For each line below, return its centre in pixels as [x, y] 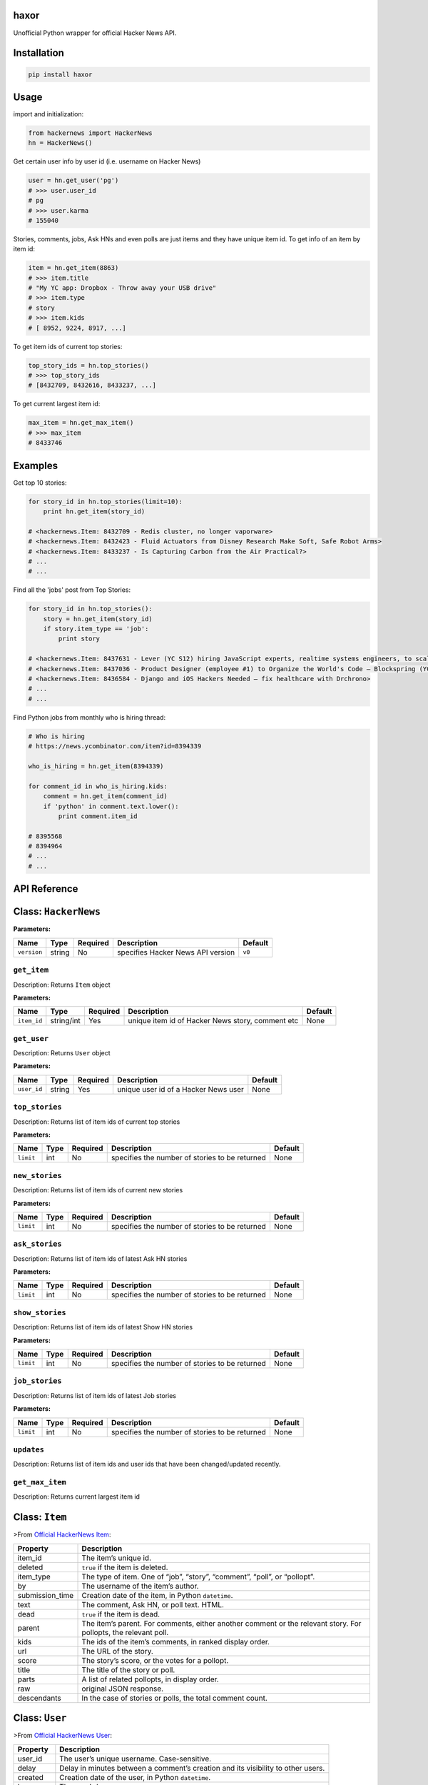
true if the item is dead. [121, 1614]
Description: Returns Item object [62, 985]
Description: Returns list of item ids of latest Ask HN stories [100, 1258]
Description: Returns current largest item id [77, 1497]
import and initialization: [49, 114]
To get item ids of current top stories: [68, 346]
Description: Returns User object [62, 1053]
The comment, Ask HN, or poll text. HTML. [153, 1604]
